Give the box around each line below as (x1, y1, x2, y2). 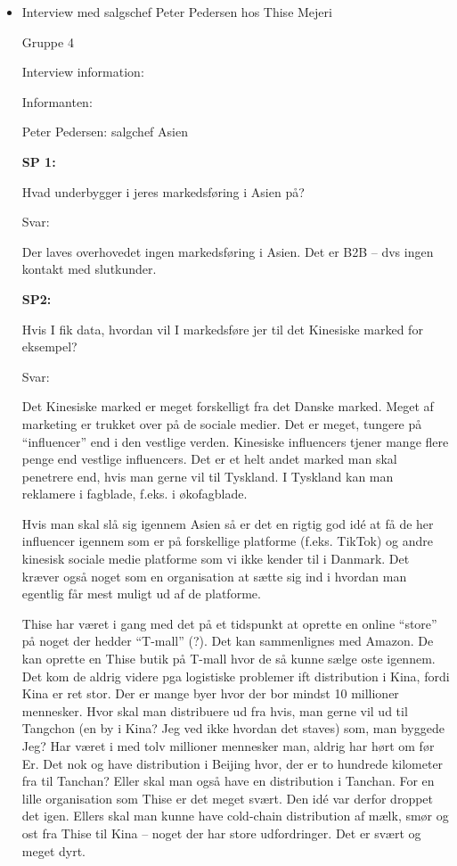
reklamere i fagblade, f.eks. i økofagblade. (21, 484, 248, 503)
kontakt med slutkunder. (21, 260, 157, 278)
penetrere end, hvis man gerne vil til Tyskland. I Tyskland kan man (21, 466, 394, 485)
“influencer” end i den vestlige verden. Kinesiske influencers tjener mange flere (21, 432, 449, 450)
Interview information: (21, 62, 144, 81)
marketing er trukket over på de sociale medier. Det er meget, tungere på (21, 414, 422, 433)
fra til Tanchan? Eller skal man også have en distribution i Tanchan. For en (21, 771, 435, 790)
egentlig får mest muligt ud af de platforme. (21, 584, 261, 603)
